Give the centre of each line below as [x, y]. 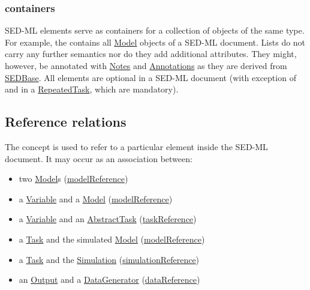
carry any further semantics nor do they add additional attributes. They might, [151, 54]
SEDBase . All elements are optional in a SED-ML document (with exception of [151, 77]
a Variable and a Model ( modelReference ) [96, 198]
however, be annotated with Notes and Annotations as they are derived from [146, 65]
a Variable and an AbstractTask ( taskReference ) [108, 219]
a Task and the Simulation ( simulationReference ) [109, 259]
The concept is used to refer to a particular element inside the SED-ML [136, 146]
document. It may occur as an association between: [99, 158]
